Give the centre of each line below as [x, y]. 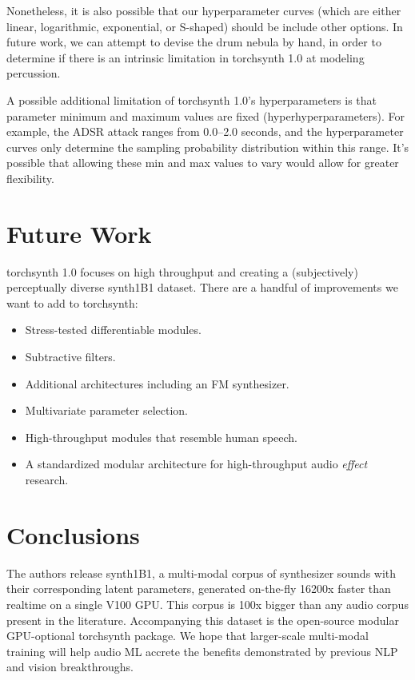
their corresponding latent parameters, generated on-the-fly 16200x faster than [199, 589]
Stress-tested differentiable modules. [113, 330]
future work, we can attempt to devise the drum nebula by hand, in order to [194, 42]
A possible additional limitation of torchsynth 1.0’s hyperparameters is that [192, 99]
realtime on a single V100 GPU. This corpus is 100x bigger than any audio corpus [207, 604]
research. [47, 479]
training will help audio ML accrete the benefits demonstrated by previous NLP [202, 651]
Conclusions [73, 534]
